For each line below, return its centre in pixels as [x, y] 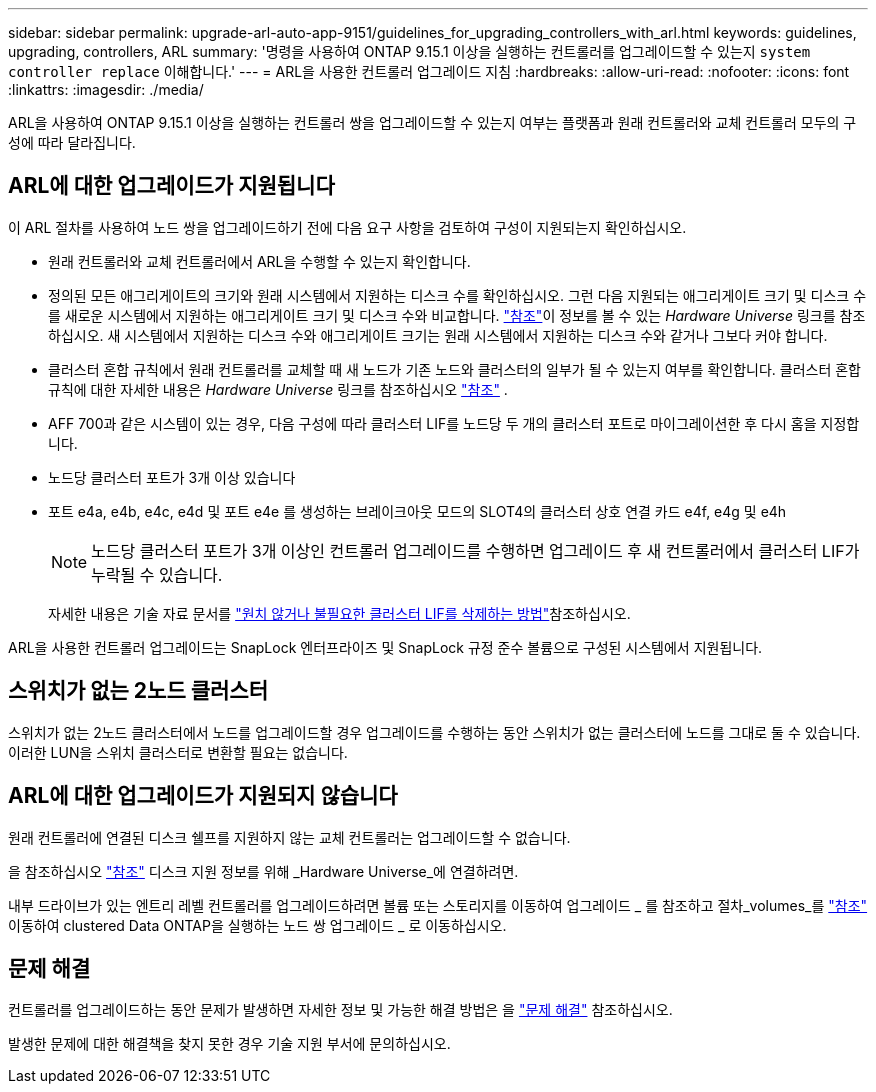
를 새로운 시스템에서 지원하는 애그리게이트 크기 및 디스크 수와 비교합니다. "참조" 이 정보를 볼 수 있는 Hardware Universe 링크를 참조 [457, 315]
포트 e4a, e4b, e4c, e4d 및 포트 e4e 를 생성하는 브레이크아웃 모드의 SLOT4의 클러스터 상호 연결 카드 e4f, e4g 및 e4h [417, 511]
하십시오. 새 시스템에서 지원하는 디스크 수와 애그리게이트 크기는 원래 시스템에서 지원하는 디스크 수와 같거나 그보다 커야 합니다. [438, 335]
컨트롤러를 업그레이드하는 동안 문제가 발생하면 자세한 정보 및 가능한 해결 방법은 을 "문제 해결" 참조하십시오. [340, 1010]
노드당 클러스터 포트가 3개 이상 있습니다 [172, 477]
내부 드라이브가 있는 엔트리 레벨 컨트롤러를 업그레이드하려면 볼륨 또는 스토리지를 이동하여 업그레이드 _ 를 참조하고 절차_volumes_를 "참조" [438, 905]
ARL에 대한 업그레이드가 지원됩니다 [171, 186]
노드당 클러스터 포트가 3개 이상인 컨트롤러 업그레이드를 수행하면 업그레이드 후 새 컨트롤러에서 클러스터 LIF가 [475, 550]
